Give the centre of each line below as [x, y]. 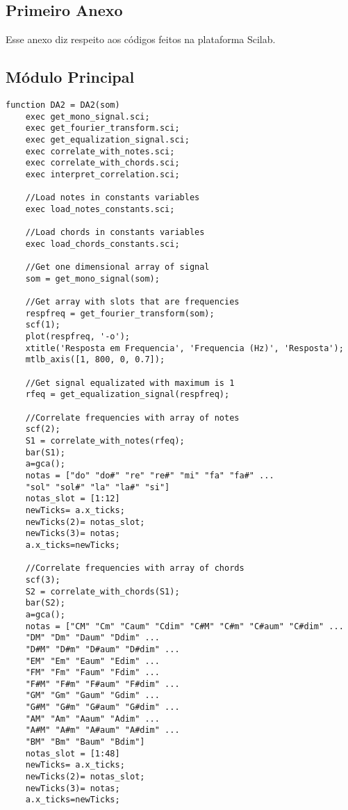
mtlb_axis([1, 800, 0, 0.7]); [95, 360]
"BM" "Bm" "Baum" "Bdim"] [85, 742]
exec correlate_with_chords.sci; [102, 163]
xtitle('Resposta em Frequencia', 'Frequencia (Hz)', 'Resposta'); [184, 348]
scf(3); [43, 580]
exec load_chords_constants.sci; [102, 244]
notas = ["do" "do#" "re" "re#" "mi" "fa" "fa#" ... [150, 476]
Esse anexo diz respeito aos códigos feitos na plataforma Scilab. [141, 39]
